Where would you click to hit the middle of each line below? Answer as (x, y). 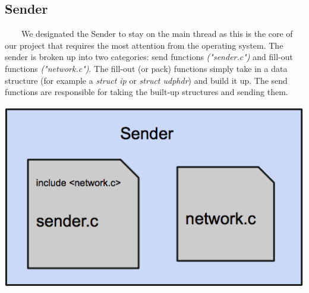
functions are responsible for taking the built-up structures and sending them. (146, 92)
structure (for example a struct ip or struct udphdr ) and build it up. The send (146, 80)
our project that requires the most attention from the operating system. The (144, 45)
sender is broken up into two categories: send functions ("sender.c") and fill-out (149, 57)
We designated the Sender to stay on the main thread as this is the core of (157, 34)
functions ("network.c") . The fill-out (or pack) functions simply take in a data (146, 68)
